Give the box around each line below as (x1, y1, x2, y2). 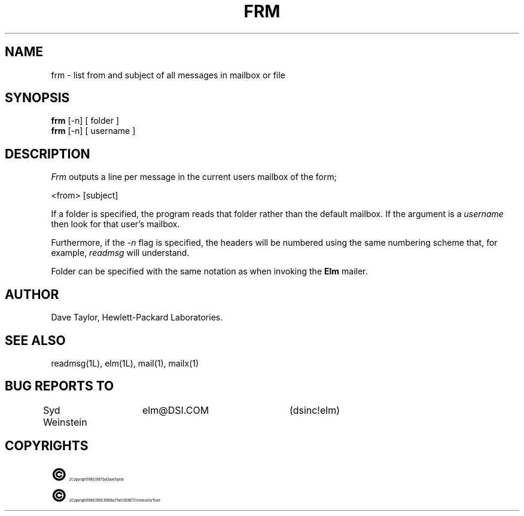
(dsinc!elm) (290, 404, 340, 416)
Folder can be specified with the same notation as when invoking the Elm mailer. (51, 266, 368, 277)
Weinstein (42, 416, 87, 428)
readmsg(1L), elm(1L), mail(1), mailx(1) (51, 358, 199, 368)
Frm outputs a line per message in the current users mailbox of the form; (51, 172, 337, 182)
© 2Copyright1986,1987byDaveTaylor (51, 463, 124, 485)
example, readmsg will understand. (51, 248, 190, 258)
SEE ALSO (5, 332, 66, 348)
